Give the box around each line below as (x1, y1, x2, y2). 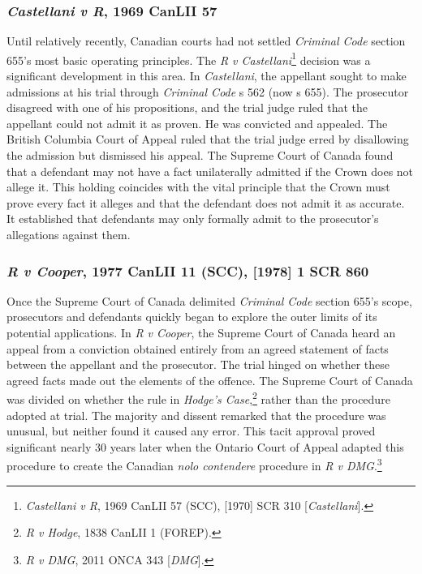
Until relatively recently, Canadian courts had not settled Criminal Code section (6, 32, 406, 49)
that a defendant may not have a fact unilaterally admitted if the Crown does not (6, 162, 414, 179)
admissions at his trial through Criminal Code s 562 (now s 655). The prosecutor (6, 83, 409, 100)
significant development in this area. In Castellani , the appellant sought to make (6, 67, 407, 84)
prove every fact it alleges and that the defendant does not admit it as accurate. (6, 194, 405, 211)
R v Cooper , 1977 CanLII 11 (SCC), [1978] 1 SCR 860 (6, 260, 369, 281)
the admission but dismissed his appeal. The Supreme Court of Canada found (6, 147, 394, 164)
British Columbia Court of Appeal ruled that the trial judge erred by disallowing (6, 131, 409, 148)
